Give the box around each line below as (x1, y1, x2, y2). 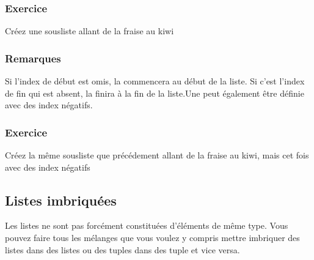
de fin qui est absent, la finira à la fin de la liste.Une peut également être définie (5, 86, 304, 99)
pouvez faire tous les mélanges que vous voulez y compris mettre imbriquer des (5, 231, 300, 244)
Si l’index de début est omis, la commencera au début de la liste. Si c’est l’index (5, 75, 305, 87)
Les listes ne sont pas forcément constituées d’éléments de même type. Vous (5, 219, 288, 232)
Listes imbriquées (5, 190, 117, 209)
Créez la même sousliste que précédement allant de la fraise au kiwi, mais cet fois (5, 149, 309, 162)
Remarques (5, 50, 61, 65)
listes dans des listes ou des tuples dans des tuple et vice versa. (5, 243, 240, 256)
